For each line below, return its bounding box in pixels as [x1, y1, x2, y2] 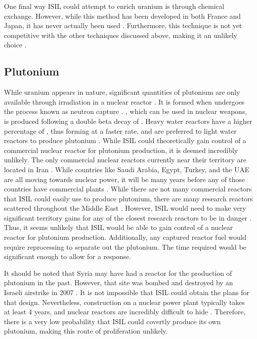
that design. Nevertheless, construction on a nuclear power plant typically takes [4, 297, 245, 307]
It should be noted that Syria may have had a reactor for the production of [4, 267, 232, 278]
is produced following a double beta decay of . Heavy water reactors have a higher [4, 115, 253, 126]
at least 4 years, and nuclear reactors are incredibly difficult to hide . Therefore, [4, 306, 246, 317]
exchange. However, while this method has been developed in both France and [4, 10, 241, 21]
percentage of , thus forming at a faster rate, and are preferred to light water [4, 125, 237, 136]
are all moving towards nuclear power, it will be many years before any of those [4, 174, 245, 184]
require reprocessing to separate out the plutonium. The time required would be [4, 241, 247, 252]
